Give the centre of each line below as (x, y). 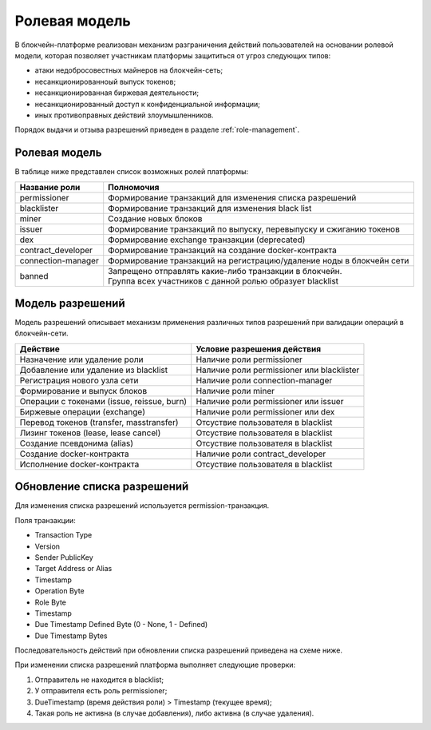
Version (47, 546)
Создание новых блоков (155, 218)
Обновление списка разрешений (102, 487)
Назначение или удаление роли (81, 359)
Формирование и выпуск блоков (83, 391)
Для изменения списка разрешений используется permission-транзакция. (142, 506)
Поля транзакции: (45, 520)
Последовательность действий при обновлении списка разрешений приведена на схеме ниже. (179, 650)
